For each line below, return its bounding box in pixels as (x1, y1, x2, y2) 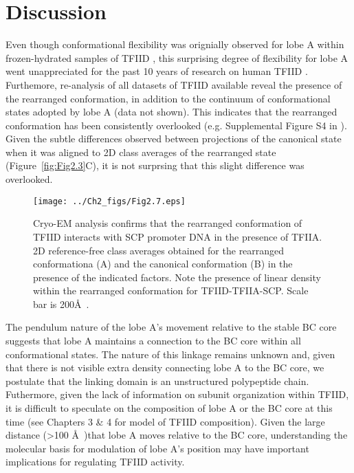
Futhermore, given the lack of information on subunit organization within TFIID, (5, 387, 349, 401)
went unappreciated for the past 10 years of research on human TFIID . (5, 64, 308, 78)
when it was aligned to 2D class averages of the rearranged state (5, 144, 276, 159)
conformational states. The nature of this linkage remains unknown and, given (5, 346, 335, 361)
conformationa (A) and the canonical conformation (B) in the (33, 256, 293, 271)
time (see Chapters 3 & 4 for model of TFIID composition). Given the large (5, 414, 325, 428)
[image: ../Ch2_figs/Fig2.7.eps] (33, 196, 186, 206)
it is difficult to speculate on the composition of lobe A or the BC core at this (5, 401, 333, 415)
